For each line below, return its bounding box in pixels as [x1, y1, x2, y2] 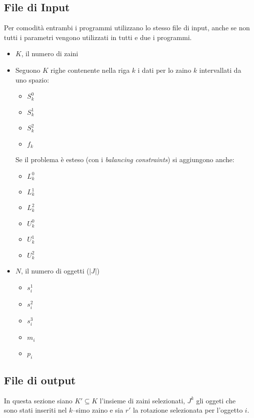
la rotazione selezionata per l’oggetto [133, 405, 243, 415]
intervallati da [199, 64, 241, 75]
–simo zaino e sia [72, 405, 124, 415]
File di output [4, 373, 76, 387]
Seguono [15, 64, 41, 75]
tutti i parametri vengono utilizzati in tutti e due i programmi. [4, 32, 192, 42]
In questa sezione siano [4, 395, 73, 405]
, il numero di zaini [21, 48, 79, 59]
